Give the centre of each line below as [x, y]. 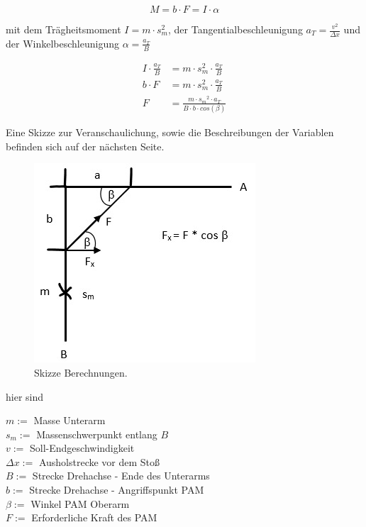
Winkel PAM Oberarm [80, 503]
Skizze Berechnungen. [81, 372]
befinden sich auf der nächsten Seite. [85, 146]
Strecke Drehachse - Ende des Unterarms [121, 476]
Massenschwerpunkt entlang [97, 434]
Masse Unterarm [70, 420]
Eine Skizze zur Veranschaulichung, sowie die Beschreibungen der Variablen [170, 132]
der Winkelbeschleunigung [62, 43]
